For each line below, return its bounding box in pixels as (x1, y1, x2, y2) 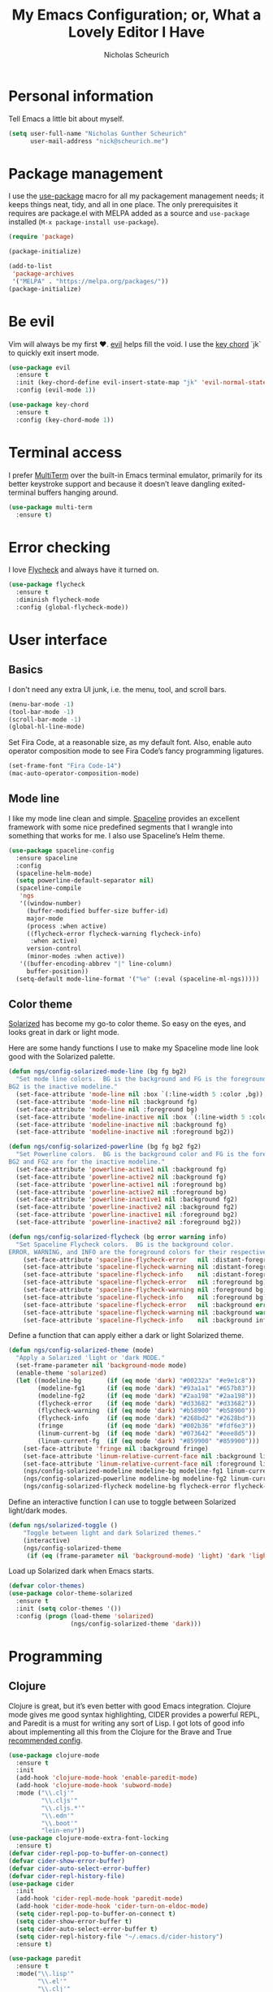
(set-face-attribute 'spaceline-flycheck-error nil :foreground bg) (23, 1278, 267, 1287)
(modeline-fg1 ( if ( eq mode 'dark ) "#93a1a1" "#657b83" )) (37, 1384, 256, 1392)
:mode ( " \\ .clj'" (15, 1789, 75, 1797)
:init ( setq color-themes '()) (15, 1604, 122, 1613)
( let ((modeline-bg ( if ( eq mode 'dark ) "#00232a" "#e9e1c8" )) (15, 1376, 256, 1384)
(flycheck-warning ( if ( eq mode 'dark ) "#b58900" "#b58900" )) (37, 1407, 256, 1415)
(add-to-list (8, 262, 53, 271)
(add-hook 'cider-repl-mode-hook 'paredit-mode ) (15, 1895, 184, 1903)
